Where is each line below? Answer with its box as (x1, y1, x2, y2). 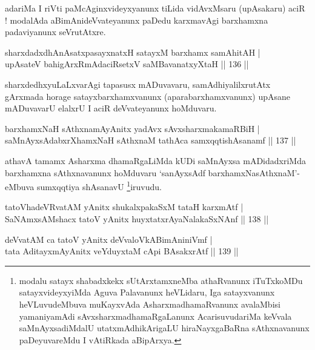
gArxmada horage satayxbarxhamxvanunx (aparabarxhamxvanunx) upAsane (5, 90, 290, 102)
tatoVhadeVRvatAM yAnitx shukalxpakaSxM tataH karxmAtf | (5, 200, 244, 213)
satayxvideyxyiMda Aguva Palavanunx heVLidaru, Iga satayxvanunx (19, 286, 275, 299)
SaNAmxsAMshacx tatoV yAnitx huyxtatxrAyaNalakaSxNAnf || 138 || (5, 212, 269, 225)
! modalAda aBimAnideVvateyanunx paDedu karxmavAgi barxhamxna (5, 13, 268, 26)
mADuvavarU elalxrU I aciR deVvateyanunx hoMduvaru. (5, 102, 217, 114)
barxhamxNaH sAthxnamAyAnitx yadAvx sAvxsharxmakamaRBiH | (5, 122, 260, 134)
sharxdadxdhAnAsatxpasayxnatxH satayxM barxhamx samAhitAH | (5, 45, 260, 58)
